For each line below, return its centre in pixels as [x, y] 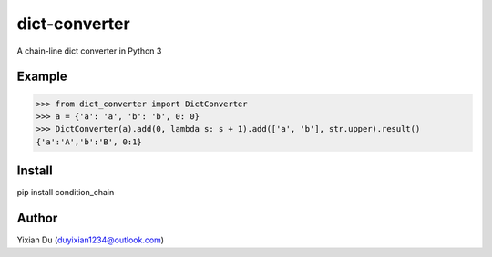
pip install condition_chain [66, 193]
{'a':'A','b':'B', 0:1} [89, 142]
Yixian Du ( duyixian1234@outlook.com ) [90, 240]
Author [37, 218]
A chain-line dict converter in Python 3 [89, 51]
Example [42, 77]
